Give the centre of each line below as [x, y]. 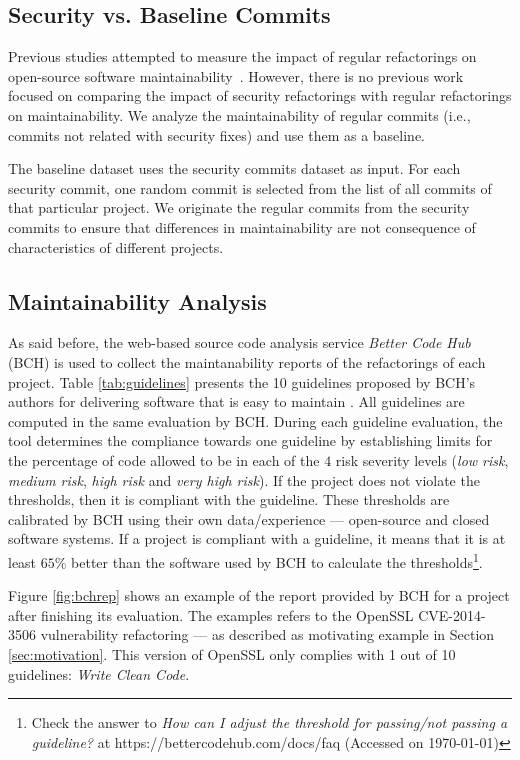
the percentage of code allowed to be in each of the [164, 459]
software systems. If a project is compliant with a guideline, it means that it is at [257, 538]
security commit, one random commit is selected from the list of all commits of [250, 187]
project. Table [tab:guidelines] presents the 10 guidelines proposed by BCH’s [242, 381]
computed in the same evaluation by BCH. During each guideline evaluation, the [255, 420]
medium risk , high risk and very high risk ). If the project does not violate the [244, 479]
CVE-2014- [452, 614]
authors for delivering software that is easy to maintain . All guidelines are [236, 401]
